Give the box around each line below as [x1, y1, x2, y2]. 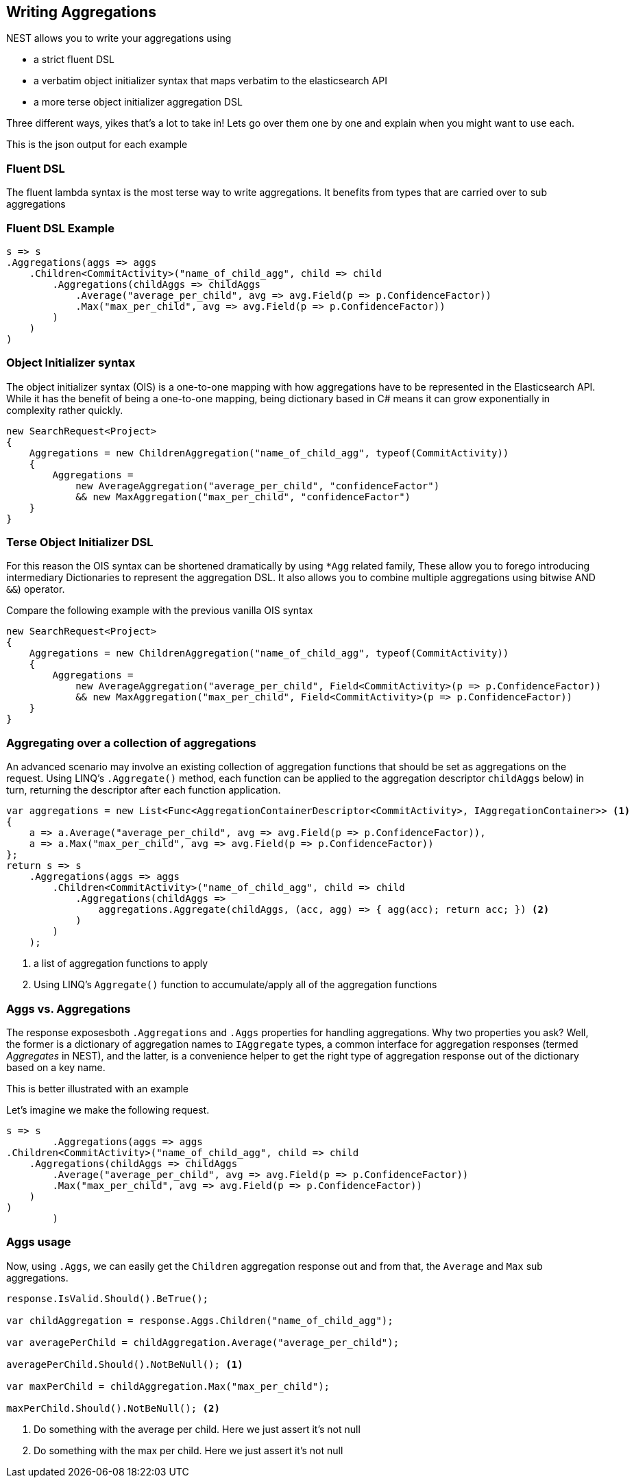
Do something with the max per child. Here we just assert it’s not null [34, 1444, 343, 1456]
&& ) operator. [6, 583, 65, 596]
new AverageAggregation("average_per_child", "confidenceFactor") [75, 480, 440, 491]
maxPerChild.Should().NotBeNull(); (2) [6, 1402, 220, 1414]
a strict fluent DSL [34, 53, 114, 66]
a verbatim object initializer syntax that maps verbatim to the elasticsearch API [34, 75, 387, 87]
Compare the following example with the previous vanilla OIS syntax [6, 604, 313, 617]
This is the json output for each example [6, 138, 188, 151]
